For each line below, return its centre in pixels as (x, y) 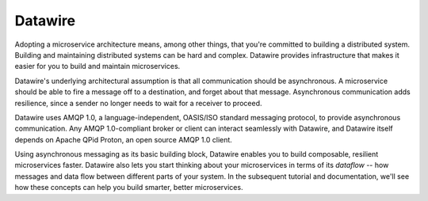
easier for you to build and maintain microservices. (97, 66)
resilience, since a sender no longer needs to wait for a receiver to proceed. (138, 103)
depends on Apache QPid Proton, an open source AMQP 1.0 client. (124, 139)
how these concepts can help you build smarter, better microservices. (129, 188)
